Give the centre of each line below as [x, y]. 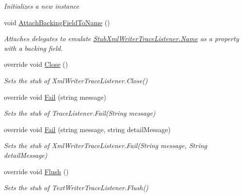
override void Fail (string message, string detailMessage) [87, 129]
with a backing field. [33, 48]
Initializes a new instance [41, 6]
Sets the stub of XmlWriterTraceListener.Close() [76, 80]
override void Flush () [36, 171]
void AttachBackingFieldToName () [57, 22]
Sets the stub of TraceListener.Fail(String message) [80, 113]
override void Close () [36, 64]
